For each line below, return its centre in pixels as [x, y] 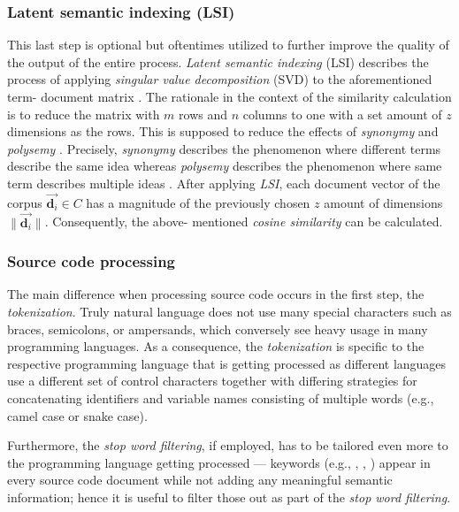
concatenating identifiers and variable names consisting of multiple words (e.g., [221, 397]
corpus [25, 202]
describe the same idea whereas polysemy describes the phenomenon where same [225, 166]
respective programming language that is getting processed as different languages [227, 363]
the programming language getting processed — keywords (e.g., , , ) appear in [219, 462]
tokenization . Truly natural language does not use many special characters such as [229, 311]
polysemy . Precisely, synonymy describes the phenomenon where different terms [224, 148]
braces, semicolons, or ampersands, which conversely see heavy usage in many [218, 329]
